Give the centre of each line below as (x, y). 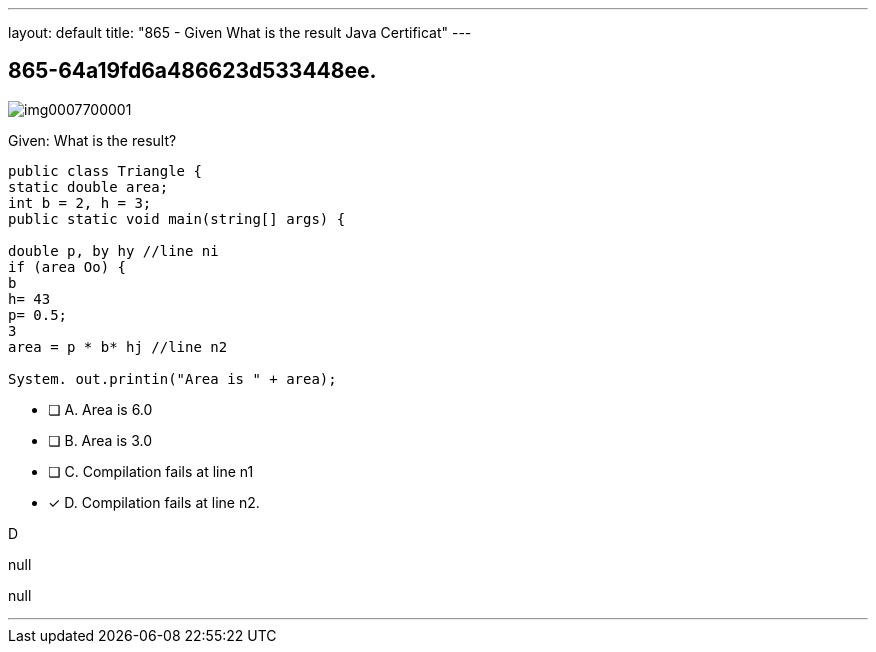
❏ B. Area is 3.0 (100, 440)
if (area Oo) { (67, 266)
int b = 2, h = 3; (80, 202)
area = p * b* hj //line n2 (118, 346)
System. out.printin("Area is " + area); (172, 378)
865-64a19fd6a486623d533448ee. (192, 71)
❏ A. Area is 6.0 (100, 409)
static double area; (88, 186)
